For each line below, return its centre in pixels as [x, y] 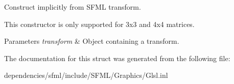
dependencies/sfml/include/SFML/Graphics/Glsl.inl [86, 75]
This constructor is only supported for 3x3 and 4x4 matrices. [99, 24]
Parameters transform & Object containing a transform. [92, 41]
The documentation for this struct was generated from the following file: [117, 58]
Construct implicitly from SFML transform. [73, 7]
